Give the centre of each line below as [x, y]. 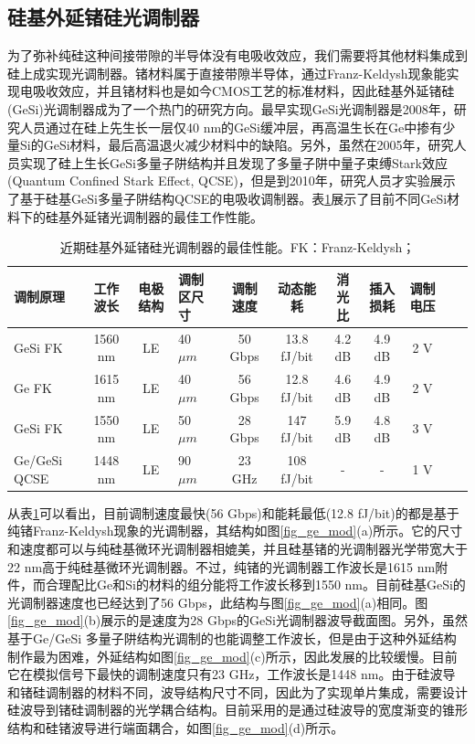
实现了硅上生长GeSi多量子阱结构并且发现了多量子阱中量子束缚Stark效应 [233, 162]
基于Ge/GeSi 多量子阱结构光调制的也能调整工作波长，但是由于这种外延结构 [232, 638]
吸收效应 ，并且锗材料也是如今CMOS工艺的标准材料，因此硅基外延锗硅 [243, 91]
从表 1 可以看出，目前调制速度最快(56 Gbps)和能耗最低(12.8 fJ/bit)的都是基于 [233, 512]
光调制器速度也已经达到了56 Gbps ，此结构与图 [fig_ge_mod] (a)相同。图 [218, 602]
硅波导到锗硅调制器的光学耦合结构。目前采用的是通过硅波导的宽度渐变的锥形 [237, 710]
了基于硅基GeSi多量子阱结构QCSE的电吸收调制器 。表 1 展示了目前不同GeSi [227, 198]
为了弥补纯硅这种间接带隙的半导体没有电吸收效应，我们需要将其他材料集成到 [237, 55]
